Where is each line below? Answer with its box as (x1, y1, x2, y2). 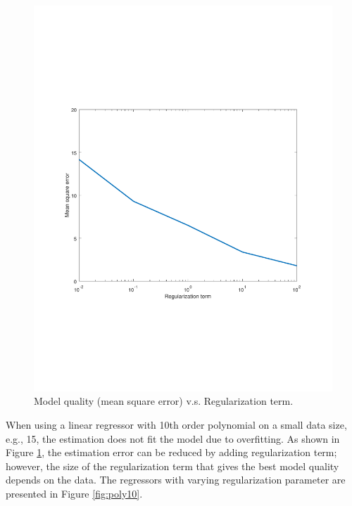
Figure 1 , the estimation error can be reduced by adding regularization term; (6, 445, 337, 460)
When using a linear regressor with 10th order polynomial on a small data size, (6, 417, 347, 432)
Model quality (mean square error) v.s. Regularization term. (34, 394, 294, 408)
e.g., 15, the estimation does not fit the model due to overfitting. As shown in (6, 431, 340, 446)
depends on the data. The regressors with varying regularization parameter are (6, 472, 346, 487)
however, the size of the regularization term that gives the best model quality (6, 458, 339, 473)
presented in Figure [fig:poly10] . (6, 486, 143, 501)
